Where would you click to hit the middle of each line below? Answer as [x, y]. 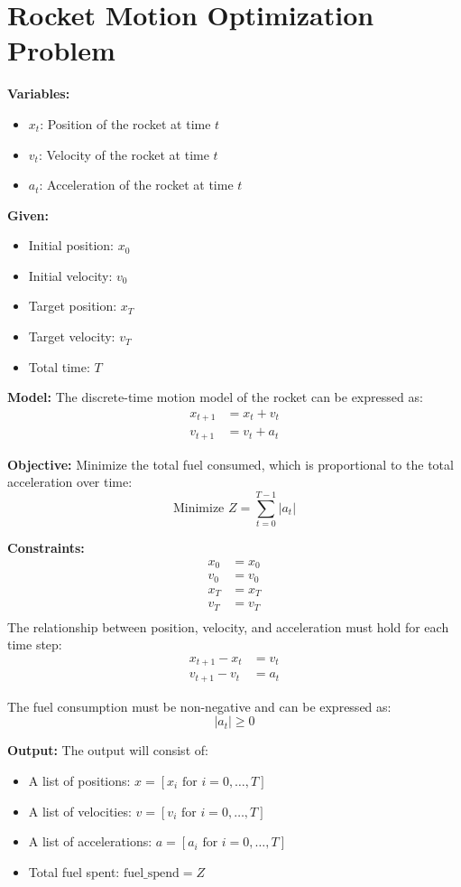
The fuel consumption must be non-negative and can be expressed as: [199, 706]
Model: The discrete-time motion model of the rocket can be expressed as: [215, 397]
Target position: [73, 306]
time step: [35, 644]
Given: [28, 215]
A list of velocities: [80, 811]
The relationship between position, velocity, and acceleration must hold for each [228, 626]
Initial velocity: [70, 275]
